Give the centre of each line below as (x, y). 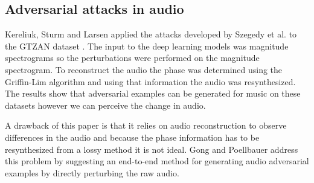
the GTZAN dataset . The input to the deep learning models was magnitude (147, 46)
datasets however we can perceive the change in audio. (105, 105)
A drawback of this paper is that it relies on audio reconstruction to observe (146, 125)
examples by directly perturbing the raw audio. (92, 172)
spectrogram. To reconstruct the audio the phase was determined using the (144, 69)
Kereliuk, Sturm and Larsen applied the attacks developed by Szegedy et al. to (151, 34)
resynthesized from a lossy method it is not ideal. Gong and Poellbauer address (152, 149)
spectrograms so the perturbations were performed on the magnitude (132, 58)
